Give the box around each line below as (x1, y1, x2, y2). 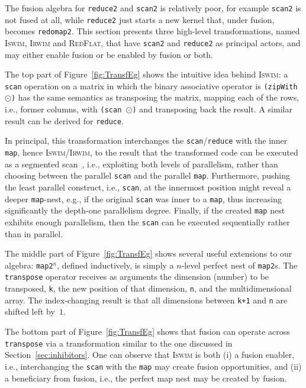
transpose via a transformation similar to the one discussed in (5, 337, 233, 349)
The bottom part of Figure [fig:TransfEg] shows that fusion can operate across (5, 325, 290, 338)
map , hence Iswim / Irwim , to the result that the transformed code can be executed (5, 146, 298, 159)
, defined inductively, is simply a (57, 258, 174, 271)
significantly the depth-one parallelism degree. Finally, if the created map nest (5, 204, 285, 216)
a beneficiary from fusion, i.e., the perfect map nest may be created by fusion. (5, 371, 287, 384)
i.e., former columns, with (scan (5, 103, 122, 115)
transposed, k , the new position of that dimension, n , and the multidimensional (5, 282, 292, 295)
